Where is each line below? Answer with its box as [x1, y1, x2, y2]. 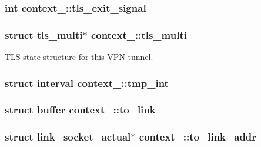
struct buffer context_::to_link [5, 102, 156, 117]
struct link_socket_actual [5, 129, 131, 144]
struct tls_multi [5, 27, 83, 42]
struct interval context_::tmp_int [5, 75, 169, 90]
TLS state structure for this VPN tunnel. [5, 51, 153, 63]
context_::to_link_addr [139, 129, 257, 144]
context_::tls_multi [91, 27, 187, 42]
